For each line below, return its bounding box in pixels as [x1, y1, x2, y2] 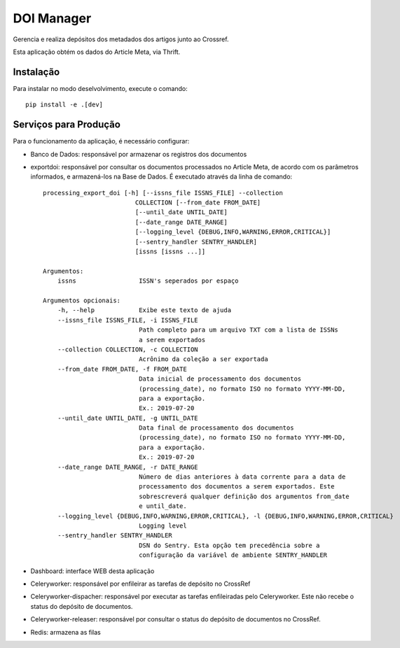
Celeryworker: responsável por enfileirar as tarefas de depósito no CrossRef [30, 579, 251, 588]
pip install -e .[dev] [25, 101, 104, 108]
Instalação [13, 66, 60, 78]
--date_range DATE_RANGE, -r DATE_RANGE [57, 463, 199, 471]
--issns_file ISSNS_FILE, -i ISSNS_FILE [57, 316, 199, 324]
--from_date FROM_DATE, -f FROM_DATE [57, 365, 187, 373]
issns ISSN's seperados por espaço [57, 277, 239, 285]
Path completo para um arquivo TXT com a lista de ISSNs [139, 326, 339, 334]
